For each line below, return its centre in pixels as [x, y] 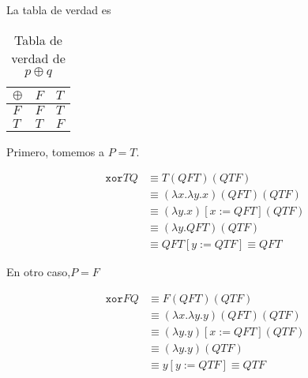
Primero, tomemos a [55, 151]
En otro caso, [39, 272]
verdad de [38, 58]
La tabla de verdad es [59, 9]
